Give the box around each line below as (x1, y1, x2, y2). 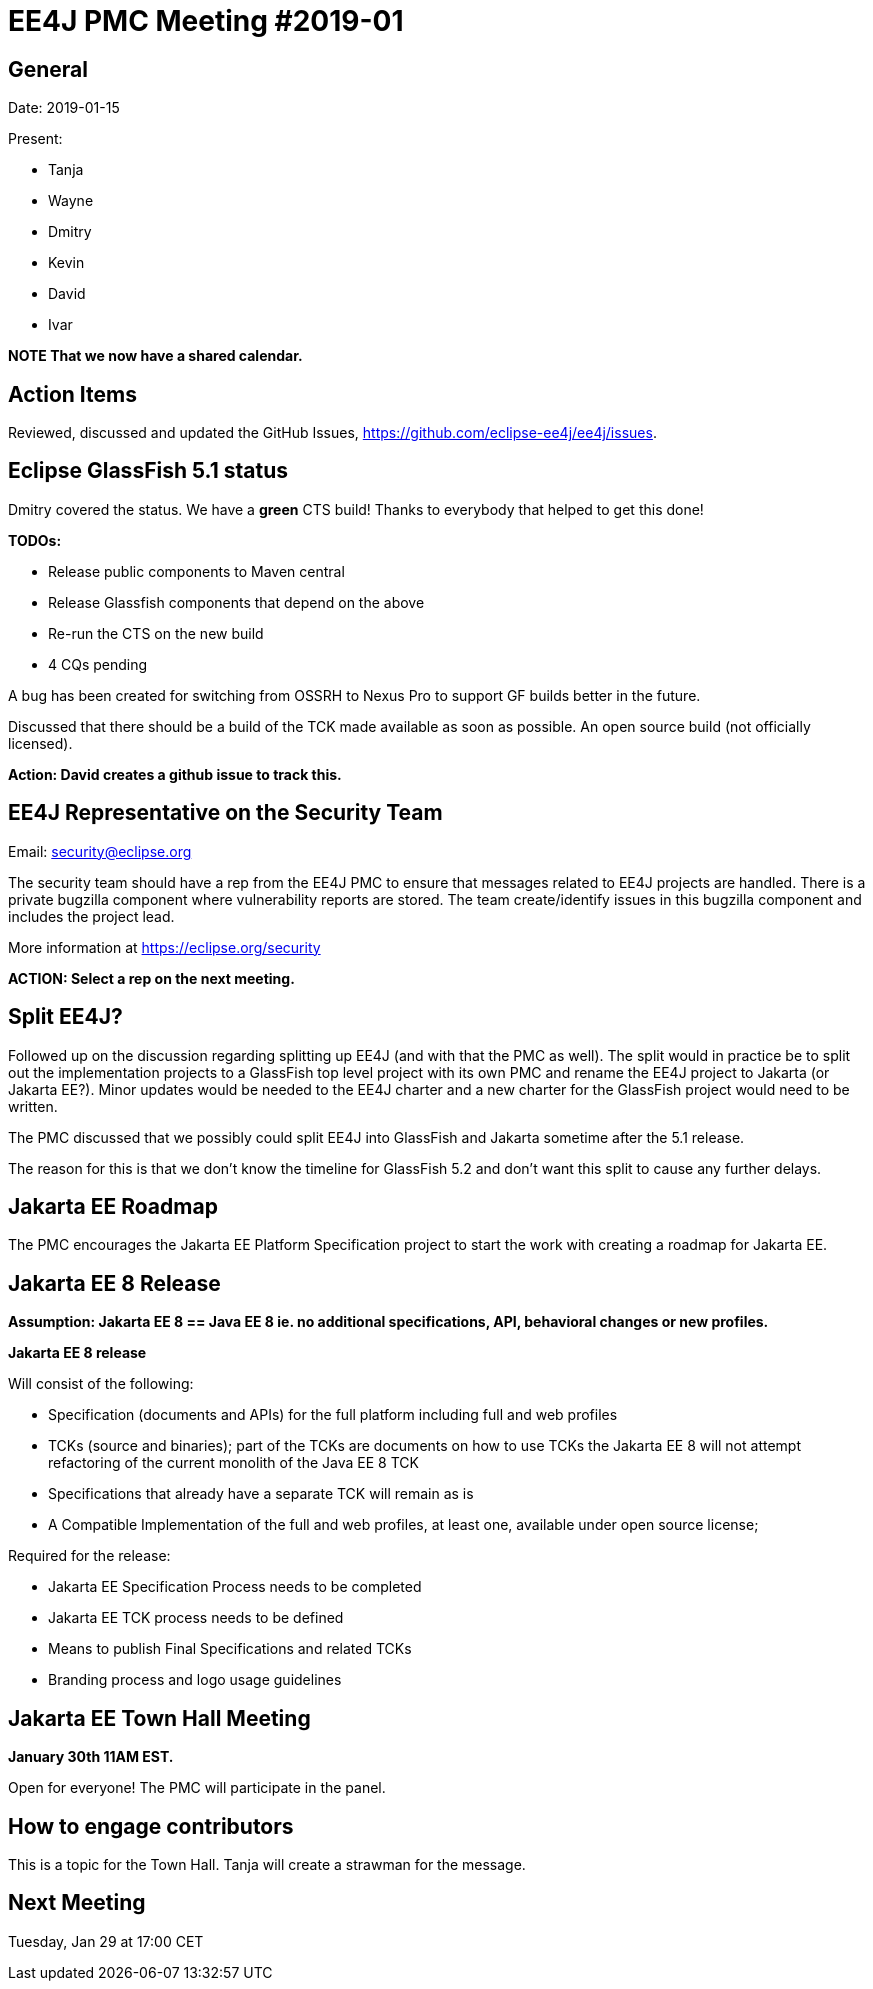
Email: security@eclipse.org (8, 842, 192, 860)
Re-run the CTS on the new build (48, 624, 264, 642)
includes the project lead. (8, 907, 175, 925)
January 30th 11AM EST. (8, 1748, 174, 1766)
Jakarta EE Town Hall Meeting (8, 1705, 311, 1731)
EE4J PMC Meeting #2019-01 (8, 4, 404, 38)
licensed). (8, 734, 73, 752)
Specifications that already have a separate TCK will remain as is (48, 1485, 474, 1503)
